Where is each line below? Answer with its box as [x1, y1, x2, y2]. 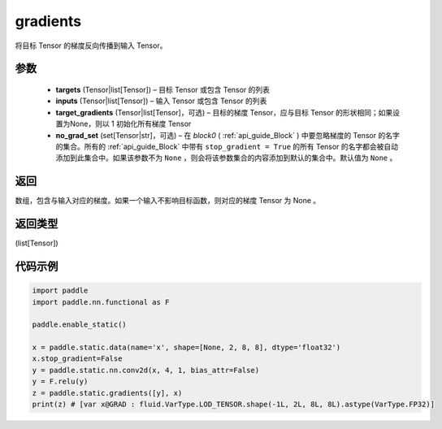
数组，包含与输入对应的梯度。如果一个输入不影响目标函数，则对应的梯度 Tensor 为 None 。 [15, 196, 321, 206]
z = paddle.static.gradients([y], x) [32, 388, 183, 397]
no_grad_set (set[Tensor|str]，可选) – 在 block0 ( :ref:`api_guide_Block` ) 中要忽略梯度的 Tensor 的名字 [55, 130, 400, 140]
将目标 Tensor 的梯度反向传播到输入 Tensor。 [15, 41, 167, 50]
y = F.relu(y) [32, 377, 89, 386]
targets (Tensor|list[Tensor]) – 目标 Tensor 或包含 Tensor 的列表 [55, 84, 271, 94]
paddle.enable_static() [32, 320, 128, 329]
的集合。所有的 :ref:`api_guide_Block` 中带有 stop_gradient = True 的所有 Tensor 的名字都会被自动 [55, 141, 398, 151]
